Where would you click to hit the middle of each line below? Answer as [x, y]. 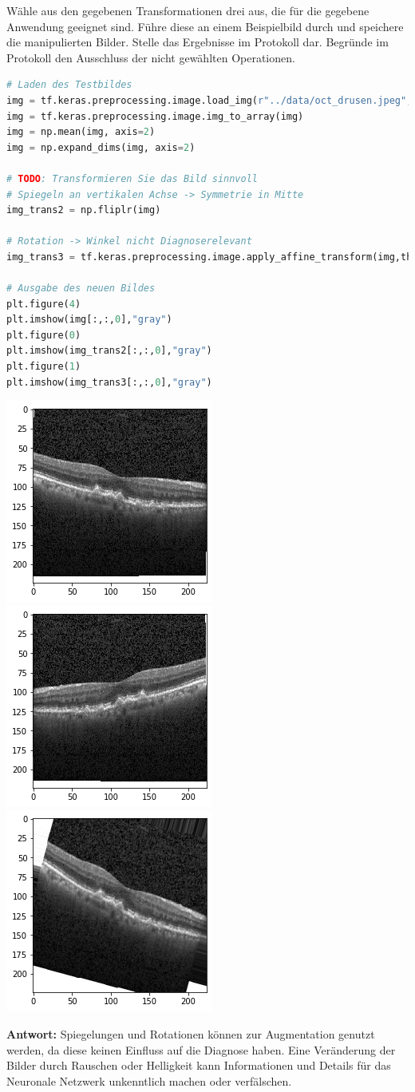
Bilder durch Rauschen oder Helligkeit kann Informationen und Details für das [199, 1065]
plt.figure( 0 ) [44, 335]
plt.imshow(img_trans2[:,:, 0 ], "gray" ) [109, 351]
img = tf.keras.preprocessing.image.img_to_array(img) [155, 116]
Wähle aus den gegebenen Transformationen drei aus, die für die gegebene [188, 10]
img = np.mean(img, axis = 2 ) [81, 132]
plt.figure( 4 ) [44, 304]
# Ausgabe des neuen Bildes [81, 289]
